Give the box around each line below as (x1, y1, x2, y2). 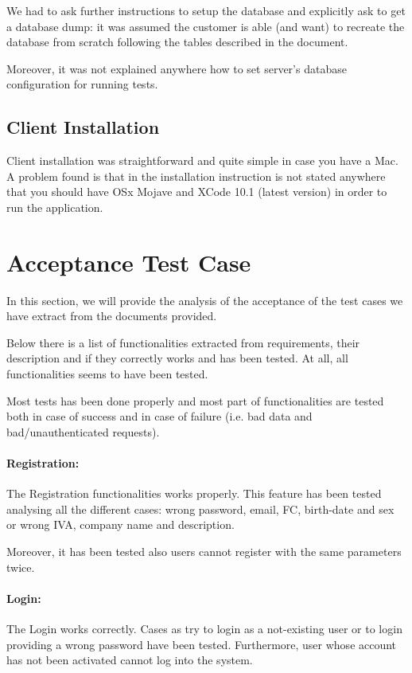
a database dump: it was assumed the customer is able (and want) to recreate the (6, 18, 405, 34)
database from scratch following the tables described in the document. (6, 33, 348, 50)
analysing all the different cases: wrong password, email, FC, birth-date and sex (6, 500, 395, 517)
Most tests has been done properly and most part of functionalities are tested (6, 392, 384, 409)
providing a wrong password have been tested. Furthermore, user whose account (6, 636, 397, 652)
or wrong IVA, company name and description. (6, 516, 235, 533)
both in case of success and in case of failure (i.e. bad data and (6, 408, 313, 425)
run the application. (6, 198, 103, 215)
